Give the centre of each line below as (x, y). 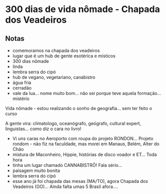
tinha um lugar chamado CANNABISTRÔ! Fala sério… (67, 165)
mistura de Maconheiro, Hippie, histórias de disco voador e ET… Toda (85, 155)
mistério (21, 99)
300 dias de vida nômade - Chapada (82, 9)
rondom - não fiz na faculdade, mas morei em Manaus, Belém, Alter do (86, 144)
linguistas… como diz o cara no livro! (43, 129)
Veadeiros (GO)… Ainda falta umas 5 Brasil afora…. (65, 186)
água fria (22, 82)
